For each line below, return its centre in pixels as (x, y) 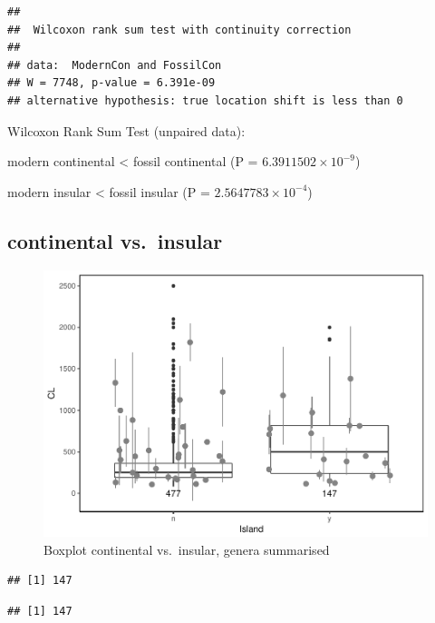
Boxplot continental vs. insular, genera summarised (187, 549)
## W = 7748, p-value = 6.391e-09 (111, 83)
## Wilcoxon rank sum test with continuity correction (179, 30)
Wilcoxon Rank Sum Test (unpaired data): (126, 130)
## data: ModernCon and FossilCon (115, 65)
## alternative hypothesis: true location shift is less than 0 (205, 100)
